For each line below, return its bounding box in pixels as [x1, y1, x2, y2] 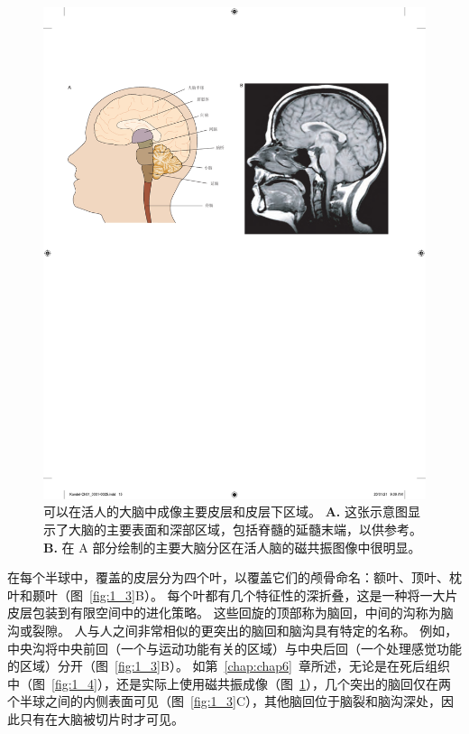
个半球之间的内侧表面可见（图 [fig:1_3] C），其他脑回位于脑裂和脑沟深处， [7, 692, 442, 711]
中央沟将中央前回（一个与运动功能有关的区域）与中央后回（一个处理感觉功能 [7, 638, 462, 657]
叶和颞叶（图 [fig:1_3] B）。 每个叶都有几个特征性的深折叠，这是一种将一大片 [7, 585, 458, 604]
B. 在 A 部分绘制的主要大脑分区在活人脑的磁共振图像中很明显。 [43, 537, 421, 556]
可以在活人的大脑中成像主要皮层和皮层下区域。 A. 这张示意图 [43, 502, 408, 521]
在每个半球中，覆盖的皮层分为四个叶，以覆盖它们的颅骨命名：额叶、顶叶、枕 [7, 568, 462, 587]
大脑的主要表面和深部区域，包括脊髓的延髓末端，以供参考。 [68, 519, 422, 538]
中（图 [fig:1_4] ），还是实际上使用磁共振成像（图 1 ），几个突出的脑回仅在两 [7, 674, 451, 692]
